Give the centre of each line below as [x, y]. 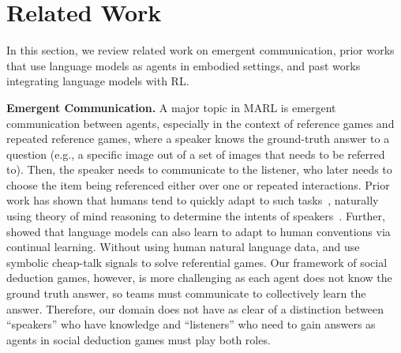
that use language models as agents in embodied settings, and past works [184, 65]
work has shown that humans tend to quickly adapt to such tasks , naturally [193, 200]
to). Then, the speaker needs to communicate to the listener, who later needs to [199, 169]
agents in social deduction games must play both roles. [139, 339]
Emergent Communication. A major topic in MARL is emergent [171, 107]
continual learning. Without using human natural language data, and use [183, 247]
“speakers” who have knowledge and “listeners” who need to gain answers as [191, 324]
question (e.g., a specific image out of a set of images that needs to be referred [196, 154]
